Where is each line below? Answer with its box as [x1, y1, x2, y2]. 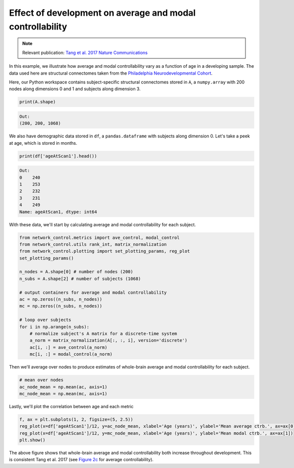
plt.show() [19, 437, 46, 443]
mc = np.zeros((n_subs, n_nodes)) [19, 303, 102, 309]
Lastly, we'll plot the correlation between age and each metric [9, 403, 134, 409]
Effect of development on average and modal [9, 7, 196, 18]
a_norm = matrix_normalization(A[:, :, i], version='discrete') [29, 338, 188, 343]
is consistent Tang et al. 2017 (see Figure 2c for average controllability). [9, 457, 154, 463]
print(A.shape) [19, 99, 56, 105]
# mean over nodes [19, 377, 64, 383]
